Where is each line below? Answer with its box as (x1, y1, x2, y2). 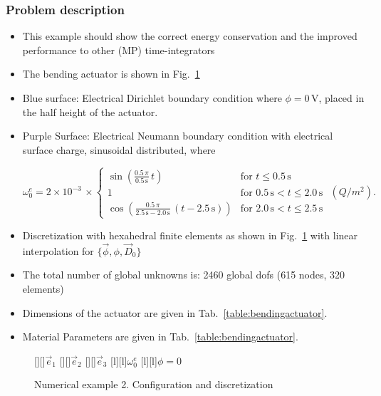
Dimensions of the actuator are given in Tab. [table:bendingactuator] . (22, 305, 328, 320)
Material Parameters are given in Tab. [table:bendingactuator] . (22, 329, 298, 344)
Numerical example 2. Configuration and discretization (34, 377, 273, 392)
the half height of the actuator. (22, 104, 158, 119)
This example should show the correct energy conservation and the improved (22, 28, 357, 43)
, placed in (318, 90, 365, 105)
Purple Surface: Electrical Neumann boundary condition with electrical (22, 128, 333, 143)
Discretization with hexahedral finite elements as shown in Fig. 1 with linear (22, 227, 358, 242)
